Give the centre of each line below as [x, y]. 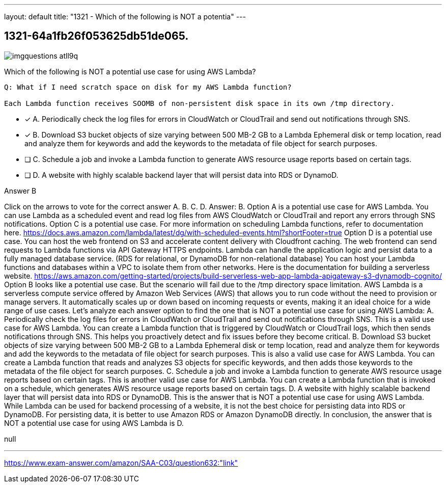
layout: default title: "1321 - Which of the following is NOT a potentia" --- [125, 17]
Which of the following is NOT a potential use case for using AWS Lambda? [130, 71]
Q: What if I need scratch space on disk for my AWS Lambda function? [148, 87]
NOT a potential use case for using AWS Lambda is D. [94, 423]
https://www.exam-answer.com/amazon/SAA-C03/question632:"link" [121, 463]
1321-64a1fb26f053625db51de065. [96, 36]
